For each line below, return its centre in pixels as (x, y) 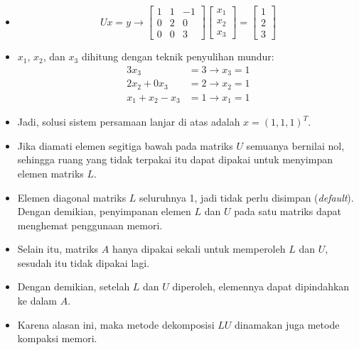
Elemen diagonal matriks (72, 197)
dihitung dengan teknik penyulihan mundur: (178, 56)
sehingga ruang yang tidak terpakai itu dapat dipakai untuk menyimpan (175, 159)
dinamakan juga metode (287, 324)
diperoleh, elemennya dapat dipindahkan (261, 286)
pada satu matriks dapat (288, 211)
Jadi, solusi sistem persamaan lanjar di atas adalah (129, 122)
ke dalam (37, 301)
